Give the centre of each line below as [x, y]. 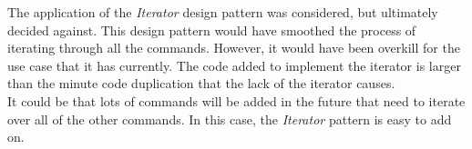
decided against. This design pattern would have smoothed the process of [212, 30]
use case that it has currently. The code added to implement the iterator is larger [234, 65]
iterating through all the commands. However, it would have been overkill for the [234, 48]
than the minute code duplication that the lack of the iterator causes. [201, 83]
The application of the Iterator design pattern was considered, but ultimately [223, 12]
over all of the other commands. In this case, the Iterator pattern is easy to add [230, 119]
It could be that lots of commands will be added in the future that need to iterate [236, 100]
